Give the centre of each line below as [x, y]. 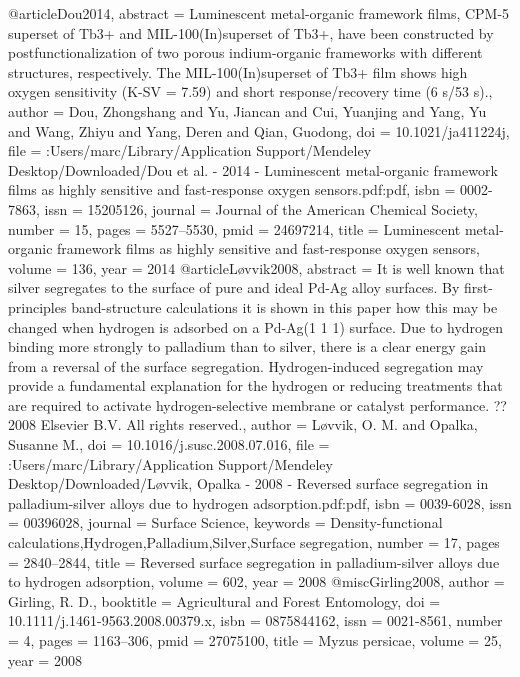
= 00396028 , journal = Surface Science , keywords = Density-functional [225, 522]
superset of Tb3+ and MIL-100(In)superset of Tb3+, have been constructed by [251, 32]
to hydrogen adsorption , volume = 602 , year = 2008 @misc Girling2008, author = [256, 581]
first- [478, 287]
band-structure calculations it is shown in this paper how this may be [284, 306]
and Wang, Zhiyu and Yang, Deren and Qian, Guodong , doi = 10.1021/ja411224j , [259, 130]
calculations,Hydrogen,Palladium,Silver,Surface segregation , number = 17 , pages [254, 542]
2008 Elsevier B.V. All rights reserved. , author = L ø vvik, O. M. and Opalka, [243, 424]
